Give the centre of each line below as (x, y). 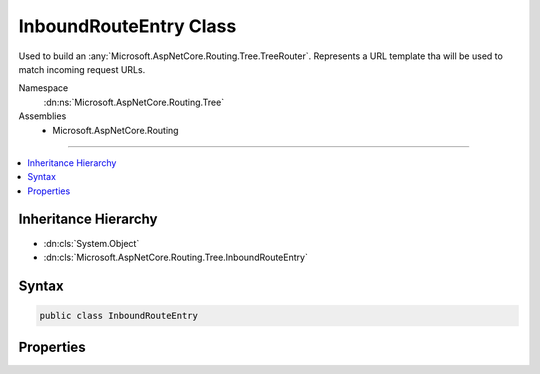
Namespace (43, 88)
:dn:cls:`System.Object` (91, 243)
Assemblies (42, 116)
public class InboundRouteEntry (119, 315)
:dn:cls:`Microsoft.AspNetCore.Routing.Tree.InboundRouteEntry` (176, 257)
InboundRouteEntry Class (127, 26)
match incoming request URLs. (82, 69)
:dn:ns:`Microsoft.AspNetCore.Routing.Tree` (134, 102)
